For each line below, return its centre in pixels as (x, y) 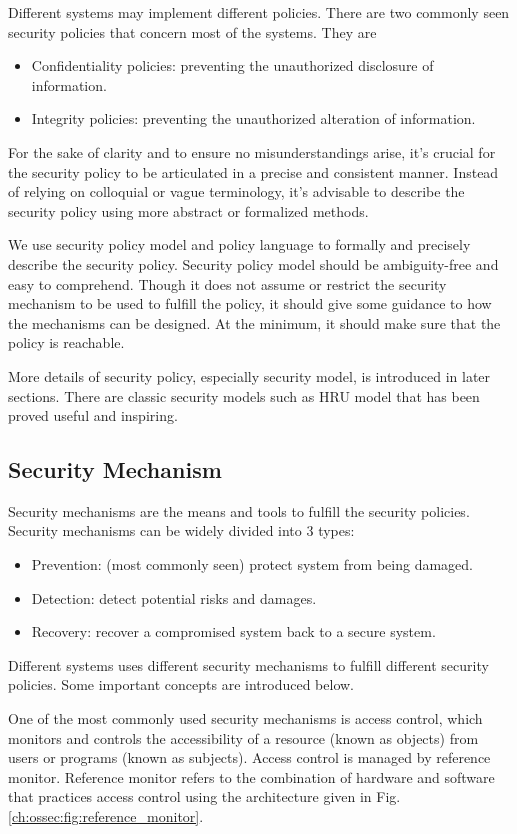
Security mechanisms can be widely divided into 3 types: (181, 530)
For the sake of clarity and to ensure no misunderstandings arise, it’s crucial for (252, 151)
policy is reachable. (66, 342)
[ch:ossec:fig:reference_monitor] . (106, 816)
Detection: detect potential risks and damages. (174, 597)
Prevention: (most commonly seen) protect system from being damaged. (252, 564)
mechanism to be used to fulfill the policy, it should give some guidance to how (250, 303)
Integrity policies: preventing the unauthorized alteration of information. (253, 118)
